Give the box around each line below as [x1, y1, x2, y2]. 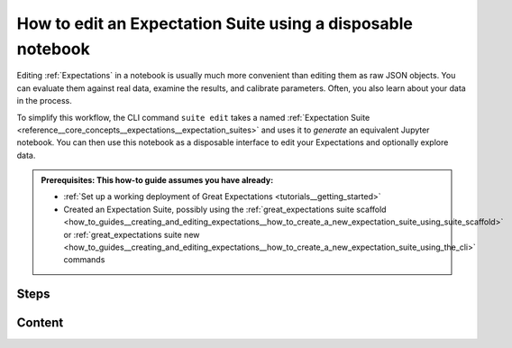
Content [16, 316, 64, 331]
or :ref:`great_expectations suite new [63, 229, 200, 240]
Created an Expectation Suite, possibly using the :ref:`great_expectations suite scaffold [63, 204, 387, 215]
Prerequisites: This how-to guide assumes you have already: [41, 175, 274, 186]
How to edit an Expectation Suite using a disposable [16, 14, 414, 33]
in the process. [16, 96, 72, 106]
